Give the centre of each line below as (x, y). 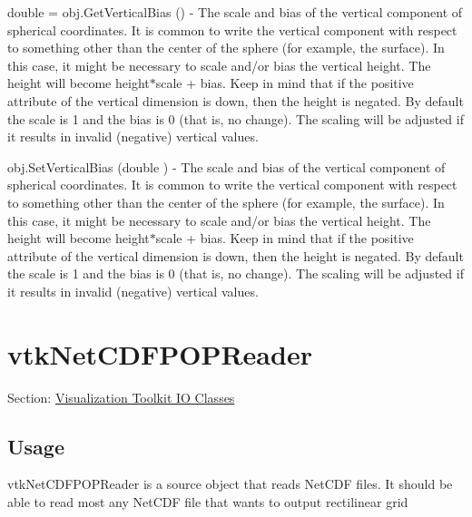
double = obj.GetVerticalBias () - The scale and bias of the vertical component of (235, 12)
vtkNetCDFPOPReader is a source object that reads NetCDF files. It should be (230, 484)
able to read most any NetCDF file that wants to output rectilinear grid (208, 502)
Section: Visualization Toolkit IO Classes (121, 397)
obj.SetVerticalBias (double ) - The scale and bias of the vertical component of (226, 166)
